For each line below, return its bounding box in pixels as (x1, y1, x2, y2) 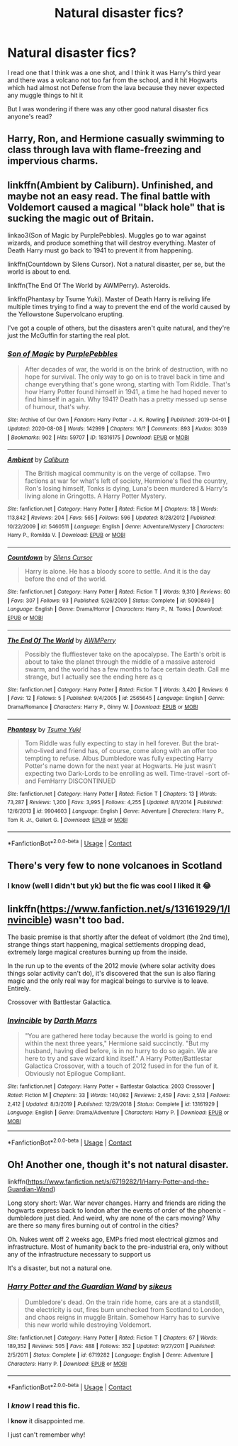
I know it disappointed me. (7, 1417, 85, 1425)
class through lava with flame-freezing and (7, 144, 202, 156)
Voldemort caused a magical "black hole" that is (7, 201, 225, 213)
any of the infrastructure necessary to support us (7, 1250, 151, 1259)
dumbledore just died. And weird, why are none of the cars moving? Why (7, 1214, 221, 1223)
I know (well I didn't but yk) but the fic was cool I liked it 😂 (7, 881, 211, 891)
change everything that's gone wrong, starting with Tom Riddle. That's (24, 380, 231, 389)
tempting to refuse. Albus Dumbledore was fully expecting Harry (24, 754, 213, 762)
